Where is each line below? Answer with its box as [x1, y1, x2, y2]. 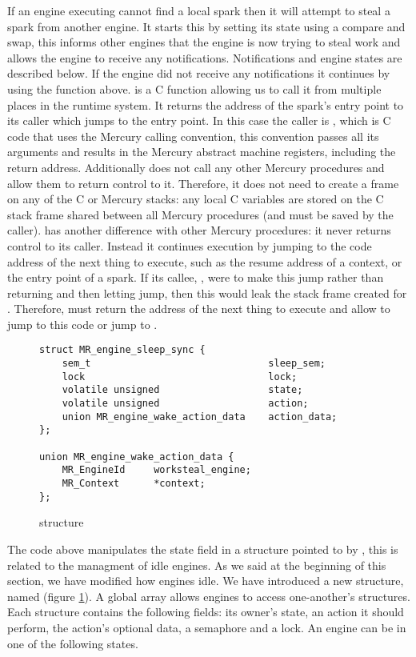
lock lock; [62, 371, 298, 383]
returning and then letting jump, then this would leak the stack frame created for [7, 284, 407, 301]
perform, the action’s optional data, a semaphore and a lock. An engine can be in [7, 619, 406, 635]
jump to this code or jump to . [7, 315, 158, 332]
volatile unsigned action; [62, 398, 309, 410]
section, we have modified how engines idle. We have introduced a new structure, [7, 572, 404, 589]
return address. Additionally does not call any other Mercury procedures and [7, 158, 385, 175]
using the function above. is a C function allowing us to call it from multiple [7, 80, 382, 97]
